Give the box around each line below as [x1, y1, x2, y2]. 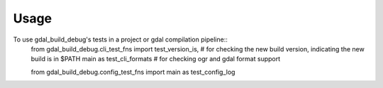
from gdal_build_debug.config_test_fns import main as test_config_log [30, 68, 235, 76]
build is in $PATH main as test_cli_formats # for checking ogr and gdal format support [30, 55, 281, 63]
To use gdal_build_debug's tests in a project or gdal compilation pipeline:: [13, 35, 228, 44]
